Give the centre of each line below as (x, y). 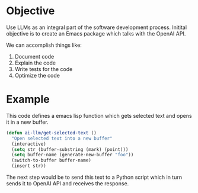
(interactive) (29, 144)
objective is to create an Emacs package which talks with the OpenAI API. (96, 33)
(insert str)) (29, 166)
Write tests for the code (44, 69)
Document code (34, 56)
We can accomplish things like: (44, 45)
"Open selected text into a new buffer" (62, 138)
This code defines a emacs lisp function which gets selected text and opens (99, 115)
